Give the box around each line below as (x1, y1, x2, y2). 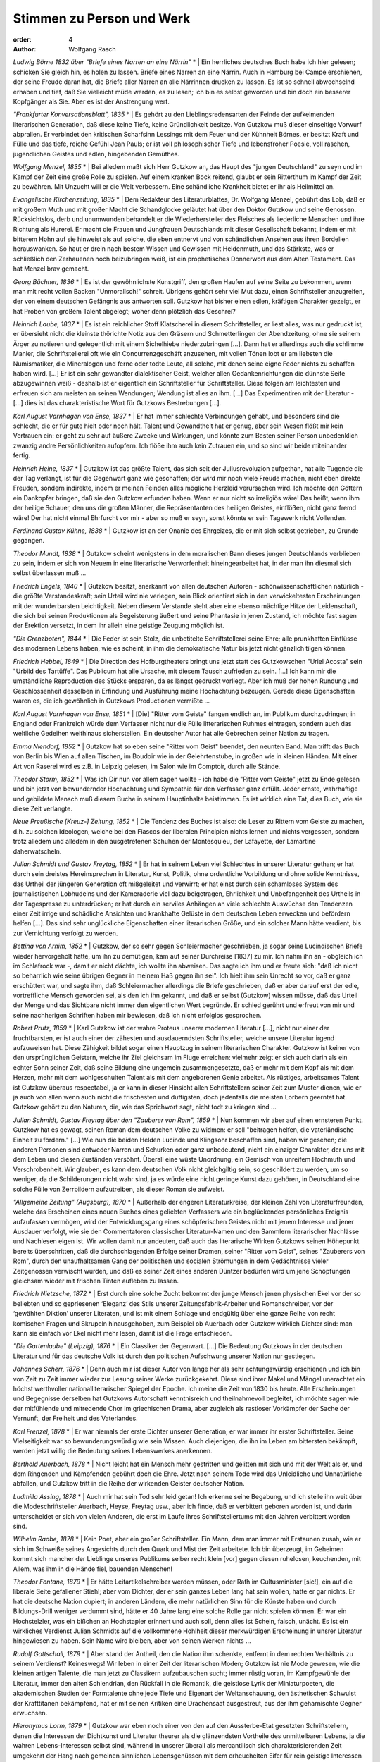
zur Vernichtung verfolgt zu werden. (13, 929, 118, 937)
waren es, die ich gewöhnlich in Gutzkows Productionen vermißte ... (13, 696, 210, 705)
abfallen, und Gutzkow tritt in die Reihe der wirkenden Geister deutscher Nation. (13, 1479, 246, 1488)
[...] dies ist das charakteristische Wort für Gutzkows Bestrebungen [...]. (13, 399, 222, 407)
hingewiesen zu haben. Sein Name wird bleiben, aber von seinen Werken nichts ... (13, 1637, 251, 1645)
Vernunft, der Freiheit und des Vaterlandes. (13, 1414, 139, 1423)
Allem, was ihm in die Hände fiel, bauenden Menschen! (13, 1565, 172, 1573)
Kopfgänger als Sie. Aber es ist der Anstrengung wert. (13, 97, 170, 106)
